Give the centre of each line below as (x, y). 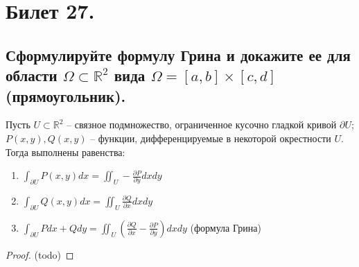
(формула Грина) (226, 227)
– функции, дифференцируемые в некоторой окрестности (211, 138)
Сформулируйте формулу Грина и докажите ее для (178, 54)
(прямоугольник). (66, 95)
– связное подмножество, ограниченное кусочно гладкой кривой (202, 124)
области (32, 75)
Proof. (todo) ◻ (40, 254)
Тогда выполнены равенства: (65, 152)
